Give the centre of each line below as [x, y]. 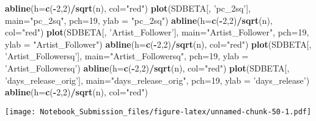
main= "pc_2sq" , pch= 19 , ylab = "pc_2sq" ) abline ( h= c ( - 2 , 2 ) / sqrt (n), [139, 20]
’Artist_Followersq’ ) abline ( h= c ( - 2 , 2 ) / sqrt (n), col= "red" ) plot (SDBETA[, [147, 68]
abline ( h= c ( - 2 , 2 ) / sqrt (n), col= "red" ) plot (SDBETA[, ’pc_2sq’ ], [128, 8]
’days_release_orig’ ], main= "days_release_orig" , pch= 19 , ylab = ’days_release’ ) [157, 80]
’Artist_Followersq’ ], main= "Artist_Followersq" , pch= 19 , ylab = [127, 56]
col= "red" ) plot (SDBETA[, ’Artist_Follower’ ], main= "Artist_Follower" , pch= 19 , [157, 32]
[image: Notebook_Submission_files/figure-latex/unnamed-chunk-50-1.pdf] [158, 112]
